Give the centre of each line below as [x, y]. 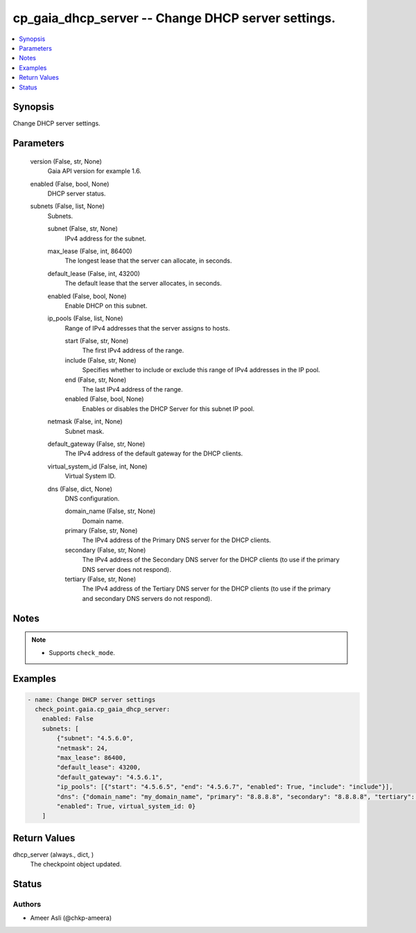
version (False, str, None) [66, 161]
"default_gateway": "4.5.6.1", [110, 777]
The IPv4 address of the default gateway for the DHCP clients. [154, 453]
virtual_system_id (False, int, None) [97, 466]
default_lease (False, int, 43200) [94, 273]
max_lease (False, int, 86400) [90, 251]
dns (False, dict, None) [80, 489]
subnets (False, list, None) [68, 206]
